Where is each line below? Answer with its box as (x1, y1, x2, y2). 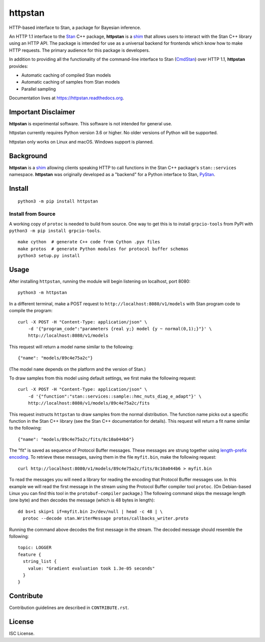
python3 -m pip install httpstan (18, 199, 98, 204)
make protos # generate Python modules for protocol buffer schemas (18, 246, 189, 252)
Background (9, 151, 48, 160)
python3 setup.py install (18, 253, 80, 259)
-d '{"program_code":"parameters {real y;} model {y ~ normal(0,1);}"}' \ (27, 326, 212, 332)
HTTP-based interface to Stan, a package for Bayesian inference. (9, 25, 141, 30)
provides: (9, 63, 28, 69)
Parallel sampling (21, 86, 56, 92)
